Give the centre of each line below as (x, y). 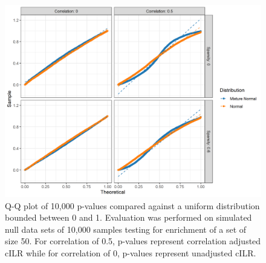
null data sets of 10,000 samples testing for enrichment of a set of (126, 229)
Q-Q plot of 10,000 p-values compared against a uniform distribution (132, 205)
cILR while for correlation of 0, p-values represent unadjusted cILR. (131, 252)
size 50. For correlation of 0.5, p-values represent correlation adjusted (133, 241)
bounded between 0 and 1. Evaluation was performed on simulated (128, 217)
